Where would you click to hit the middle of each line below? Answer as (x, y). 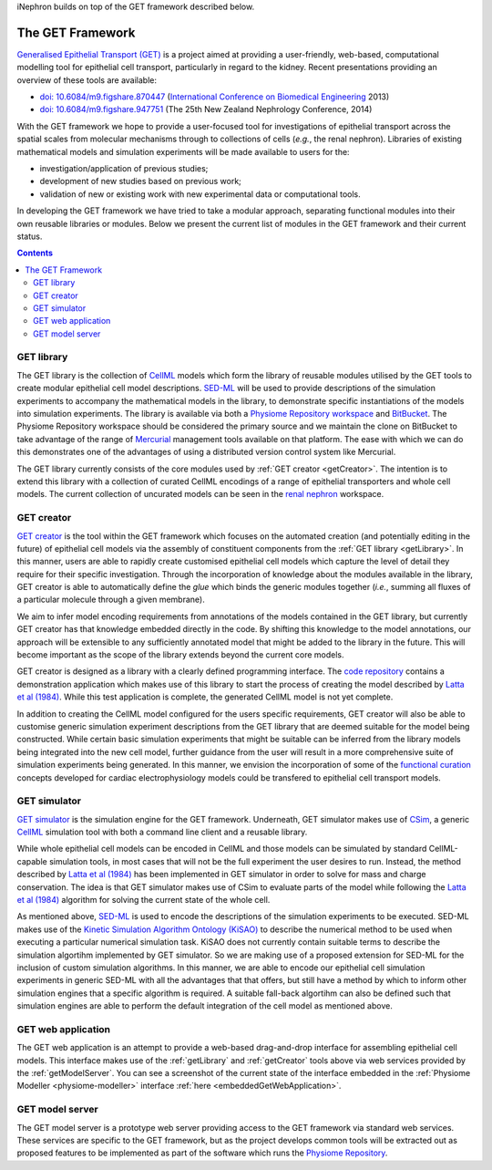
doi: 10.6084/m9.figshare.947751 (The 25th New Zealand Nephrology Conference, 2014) (206, 109)
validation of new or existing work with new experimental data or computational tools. (200, 194)
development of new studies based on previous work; (140, 181)
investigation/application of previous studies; (124, 169)
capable (32, 861)
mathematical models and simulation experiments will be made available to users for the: (183, 151)
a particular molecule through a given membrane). (111, 600)
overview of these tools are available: (87, 80)
